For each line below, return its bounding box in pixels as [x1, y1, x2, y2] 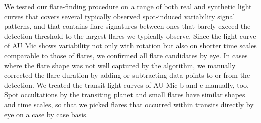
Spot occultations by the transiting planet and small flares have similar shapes [4, 89, 245, 100]
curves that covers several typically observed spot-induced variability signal [4, 11, 235, 21]
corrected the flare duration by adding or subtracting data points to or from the [4, 70, 250, 80]
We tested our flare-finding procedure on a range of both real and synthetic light [4, 1, 252, 11]
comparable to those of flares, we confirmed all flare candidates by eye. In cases [4, 50, 248, 60]
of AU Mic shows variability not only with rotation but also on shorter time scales [4, 40, 257, 51]
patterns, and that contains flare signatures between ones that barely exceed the [4, 21, 251, 31]
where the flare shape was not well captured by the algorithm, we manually [4, 60, 236, 70]
